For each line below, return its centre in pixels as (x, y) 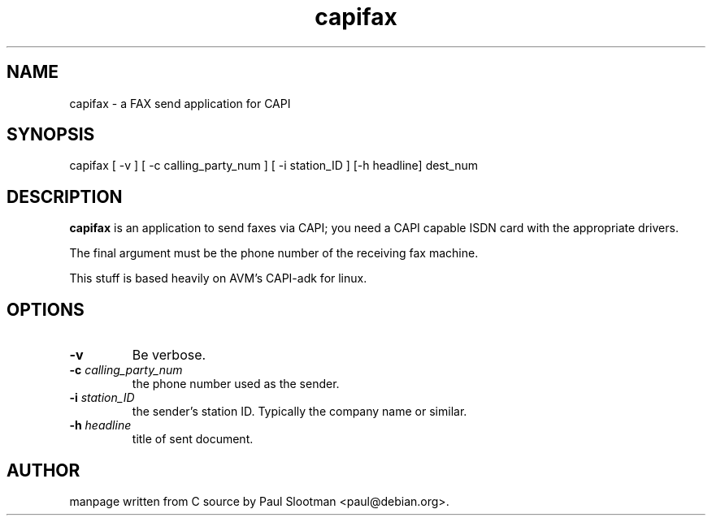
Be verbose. (169, 355)
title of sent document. (193, 439)
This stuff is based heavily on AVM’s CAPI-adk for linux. (218, 278)
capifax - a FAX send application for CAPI (180, 103)
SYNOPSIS (51, 135)
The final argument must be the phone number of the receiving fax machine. (274, 253)
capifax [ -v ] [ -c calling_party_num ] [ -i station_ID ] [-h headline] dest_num (274, 166)
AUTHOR (43, 470)
